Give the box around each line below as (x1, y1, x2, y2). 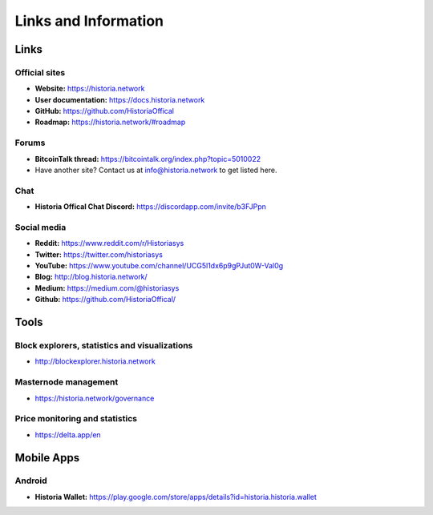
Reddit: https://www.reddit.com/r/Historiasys (34, 239, 184, 248)
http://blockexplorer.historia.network (34, 356, 156, 366)
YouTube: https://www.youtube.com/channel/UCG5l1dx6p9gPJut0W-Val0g (34, 261, 284, 271)
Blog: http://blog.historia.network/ (34, 272, 148, 282)
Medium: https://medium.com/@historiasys (34, 283, 180, 292)
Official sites (14, 66, 66, 78)
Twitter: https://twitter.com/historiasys (34, 249, 164, 260)
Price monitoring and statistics (14, 413, 138, 424)
